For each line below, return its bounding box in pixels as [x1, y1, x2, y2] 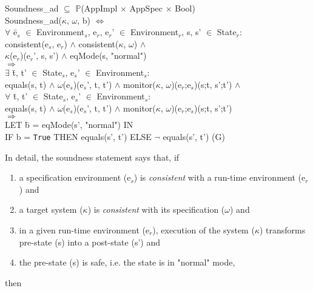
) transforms [259, 223, 306, 236]
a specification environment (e [19, 171, 131, 184]
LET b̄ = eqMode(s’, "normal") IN [5, 118, 133, 131]
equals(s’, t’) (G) [163, 130, 225, 142]
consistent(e [5, 37, 49, 50]
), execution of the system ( [152, 223, 255, 236]
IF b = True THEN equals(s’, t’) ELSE [5, 130, 152, 142]
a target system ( [19, 203, 83, 216]
